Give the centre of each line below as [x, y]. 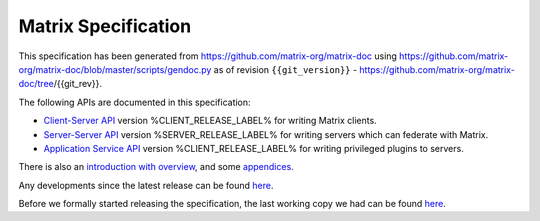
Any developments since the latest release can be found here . [146, 185]
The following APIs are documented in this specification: [134, 102]
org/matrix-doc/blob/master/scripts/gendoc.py [115, 69]
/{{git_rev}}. [77, 84]
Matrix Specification [105, 26]
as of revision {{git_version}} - [285, 69]
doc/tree [36, 84]
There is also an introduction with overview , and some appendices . [156, 167]
